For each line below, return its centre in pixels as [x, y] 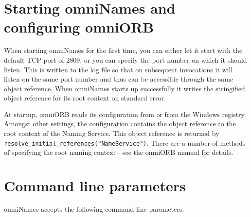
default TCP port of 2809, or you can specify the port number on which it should [125, 59]
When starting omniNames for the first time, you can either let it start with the [123, 50]
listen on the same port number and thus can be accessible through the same [119, 79]
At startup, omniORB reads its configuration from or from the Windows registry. [125, 114]
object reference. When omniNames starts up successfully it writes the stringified [125, 88]
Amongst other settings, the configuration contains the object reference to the [120, 124]
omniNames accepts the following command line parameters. [94, 209]
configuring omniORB [79, 27]
